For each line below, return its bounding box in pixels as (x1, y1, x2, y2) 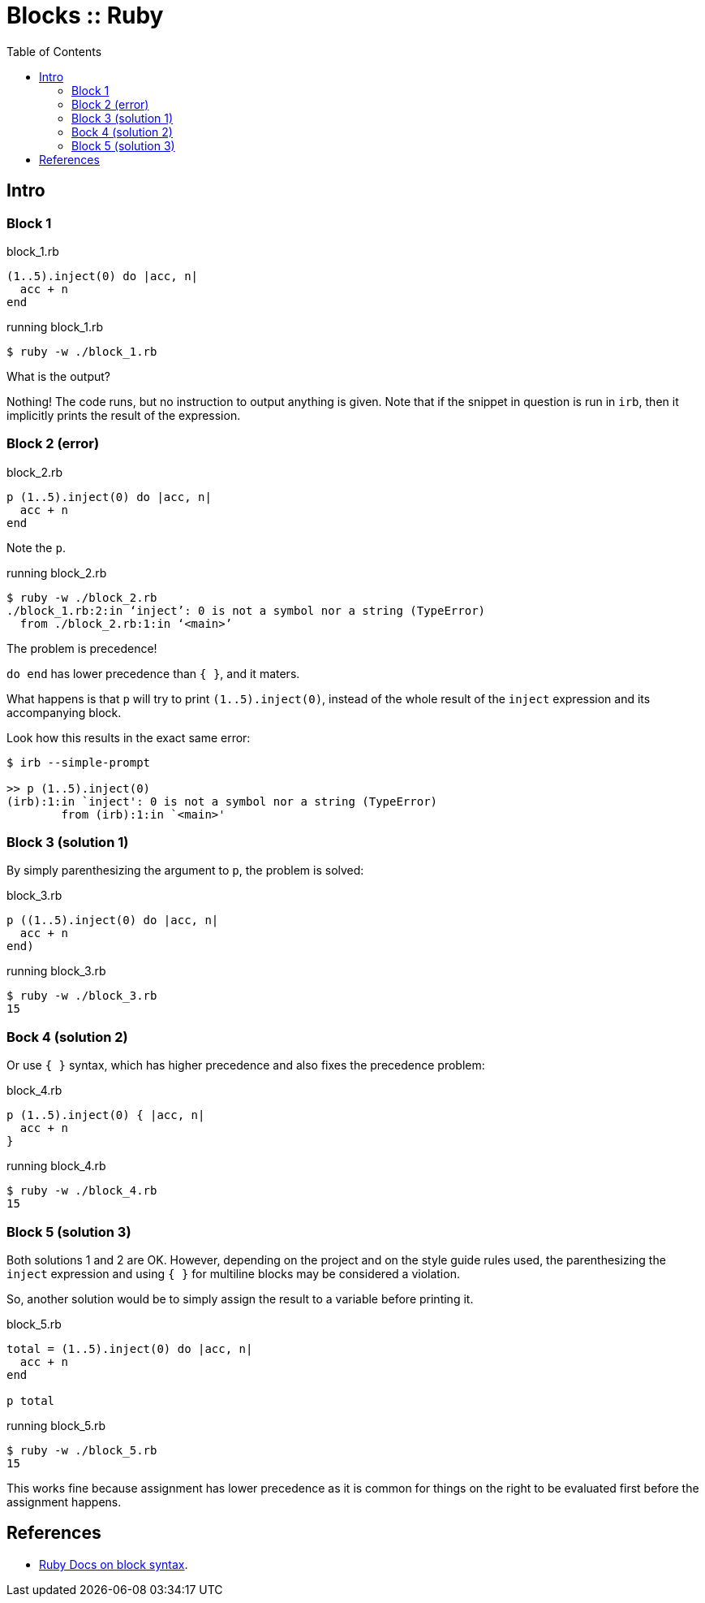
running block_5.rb (6, 1418, 106, 1432)
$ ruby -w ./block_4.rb (6, 1184, 157, 1198)
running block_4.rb (6, 1159, 106, 1173)
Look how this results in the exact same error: (6, 730, 251, 745)
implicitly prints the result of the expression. (6, 408, 241, 422)
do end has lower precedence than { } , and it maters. (6, 666, 300, 681)
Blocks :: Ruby (6, 2, 164, 29)
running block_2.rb (6, 565, 107, 580)
